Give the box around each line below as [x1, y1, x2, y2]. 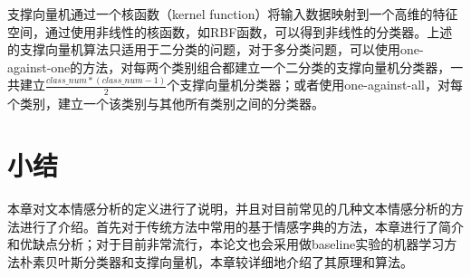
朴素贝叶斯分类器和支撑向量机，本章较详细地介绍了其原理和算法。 [19, 253, 413, 272]
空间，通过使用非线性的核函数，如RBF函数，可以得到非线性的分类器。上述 [7, 22, 453, 41]
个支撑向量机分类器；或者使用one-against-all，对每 [167, 75, 463, 94]
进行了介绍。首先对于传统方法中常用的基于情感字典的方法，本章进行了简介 [19, 216, 464, 235]
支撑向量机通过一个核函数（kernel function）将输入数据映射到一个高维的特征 [7, 5, 458, 23]
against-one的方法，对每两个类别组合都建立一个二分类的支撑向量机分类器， [7, 57, 451, 76]
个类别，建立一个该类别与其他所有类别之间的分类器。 [7, 93, 324, 112]
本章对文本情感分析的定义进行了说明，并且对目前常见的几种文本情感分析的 [7, 199, 451, 218]
